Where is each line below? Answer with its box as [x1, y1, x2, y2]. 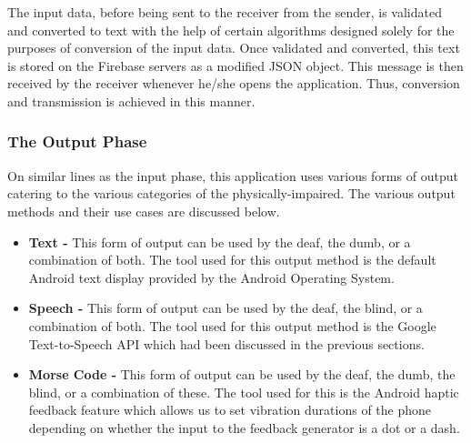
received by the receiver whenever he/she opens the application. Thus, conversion [7, 74, 460, 93]
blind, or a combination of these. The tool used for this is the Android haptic [28, 382, 459, 401]
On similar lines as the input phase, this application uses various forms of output [7, 166, 458, 185]
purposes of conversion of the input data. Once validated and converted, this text [7, 38, 460, 57]
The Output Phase [7, 130, 147, 153]
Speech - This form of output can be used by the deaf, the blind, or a [28, 298, 423, 317]
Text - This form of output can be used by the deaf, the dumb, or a [28, 232, 411, 251]
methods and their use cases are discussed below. [7, 201, 280, 220]
